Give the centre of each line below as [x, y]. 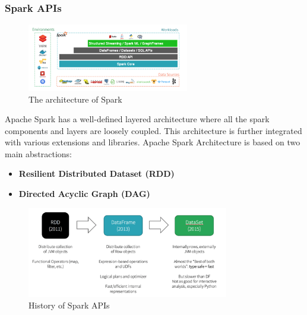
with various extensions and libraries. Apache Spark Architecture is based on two [153, 142]
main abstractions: [38, 153]
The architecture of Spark [75, 99]
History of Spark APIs [69, 305]
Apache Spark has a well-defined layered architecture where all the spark [137, 119]
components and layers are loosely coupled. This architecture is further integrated [153, 130]
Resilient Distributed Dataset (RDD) [96, 174]
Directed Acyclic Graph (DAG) [84, 194]
